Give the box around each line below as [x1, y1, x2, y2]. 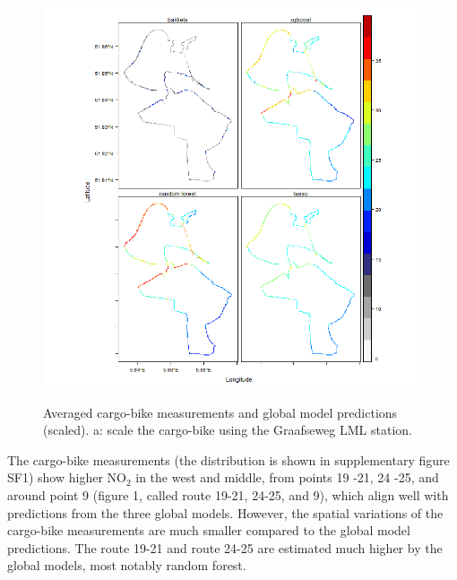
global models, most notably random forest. [7, 556, 246, 575]
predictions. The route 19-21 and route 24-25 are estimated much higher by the [7, 538, 443, 557]
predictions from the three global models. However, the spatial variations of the [7, 503, 444, 522]
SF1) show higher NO [7, 468, 126, 487]
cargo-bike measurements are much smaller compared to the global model [7, 521, 410, 540]
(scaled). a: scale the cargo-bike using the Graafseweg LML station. [43, 420, 412, 439]
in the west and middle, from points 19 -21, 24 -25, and [135, 468, 439, 487]
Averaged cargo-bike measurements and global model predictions [43, 403, 398, 421]
